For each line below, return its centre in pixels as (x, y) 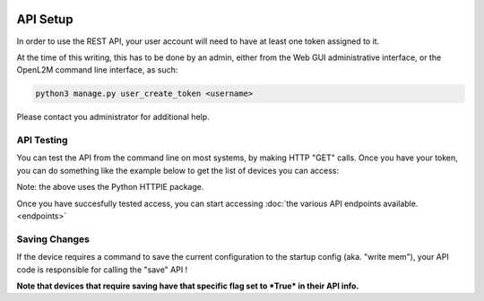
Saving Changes (53, 239)
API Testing (42, 141)
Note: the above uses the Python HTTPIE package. (110, 187)
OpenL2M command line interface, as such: (97, 70)
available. (401, 203)
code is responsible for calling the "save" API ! (102, 270)
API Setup (45, 19)
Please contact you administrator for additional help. (113, 117)
